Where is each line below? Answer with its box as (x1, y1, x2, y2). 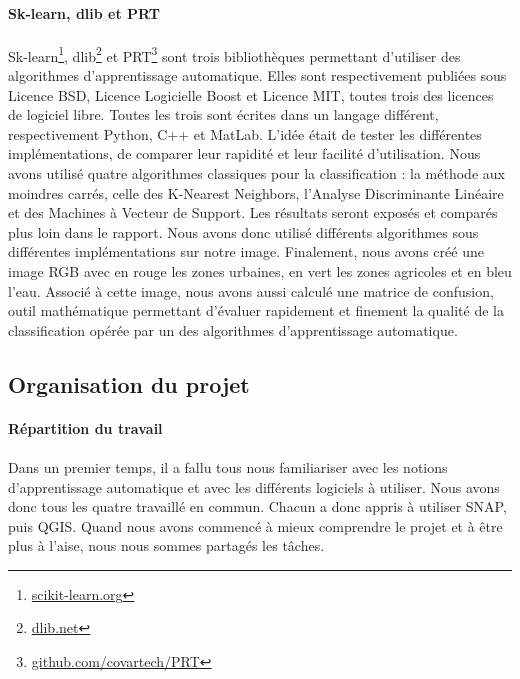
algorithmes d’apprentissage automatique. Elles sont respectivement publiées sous (8, 65, 507, 86)
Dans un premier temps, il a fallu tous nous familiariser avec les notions (8, 456, 448, 477)
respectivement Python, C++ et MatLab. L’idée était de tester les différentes (8, 123, 482, 144)
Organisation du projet (8, 368, 250, 399)
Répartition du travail (8, 417, 163, 438)
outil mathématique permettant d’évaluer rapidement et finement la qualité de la (8, 300, 504, 321)
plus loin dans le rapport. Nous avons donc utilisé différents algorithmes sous (8, 221, 479, 242)
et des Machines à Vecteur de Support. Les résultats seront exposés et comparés (8, 202, 498, 223)
